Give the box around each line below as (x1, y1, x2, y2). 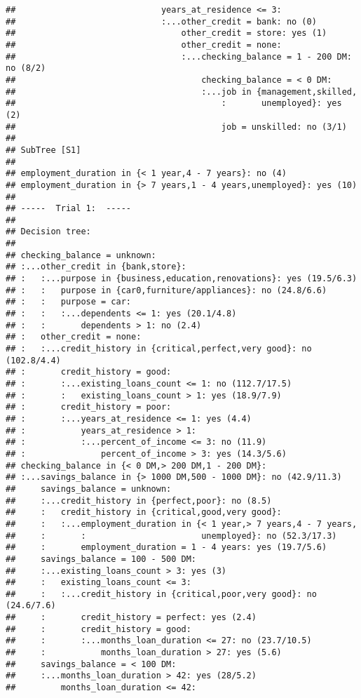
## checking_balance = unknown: (6, 250, 156, 260)
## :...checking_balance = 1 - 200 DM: (6, 51, 352, 62)
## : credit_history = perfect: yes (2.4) (6, 612, 257, 623)
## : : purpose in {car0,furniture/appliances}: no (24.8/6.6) (6, 285, 327, 295)
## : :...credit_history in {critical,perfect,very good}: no (6, 344, 312, 354)
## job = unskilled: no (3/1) (6, 121, 347, 132)
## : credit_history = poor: (6, 402, 172, 412)
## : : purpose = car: (6, 297, 131, 307)
